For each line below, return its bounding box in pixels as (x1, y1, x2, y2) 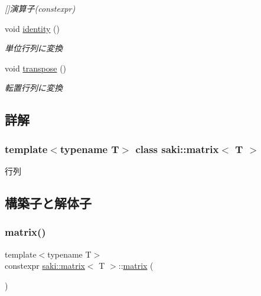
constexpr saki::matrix (5, 259, 85, 272)
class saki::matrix (135, 141, 219, 156)
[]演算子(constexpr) (5, 2, 76, 14)
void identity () (5, 22, 60, 34)
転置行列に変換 (5, 82, 63, 94)
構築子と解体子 (5, 193, 92, 212)
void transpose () (5, 61, 67, 74)
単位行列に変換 (5, 42, 63, 54)
